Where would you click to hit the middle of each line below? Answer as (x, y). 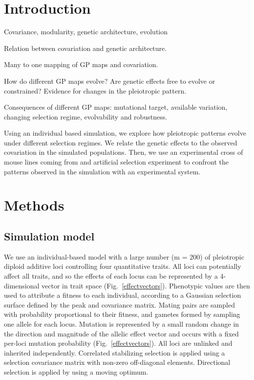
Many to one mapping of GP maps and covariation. (81, 64)
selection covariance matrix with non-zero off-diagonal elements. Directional (117, 362)
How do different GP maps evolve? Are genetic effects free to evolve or (110, 81)
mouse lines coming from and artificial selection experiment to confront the (116, 162)
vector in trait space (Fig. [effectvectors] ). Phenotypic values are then (146, 285)
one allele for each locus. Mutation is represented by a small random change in (122, 323)
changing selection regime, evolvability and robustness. (86, 116)
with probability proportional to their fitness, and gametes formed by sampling (122, 314)
